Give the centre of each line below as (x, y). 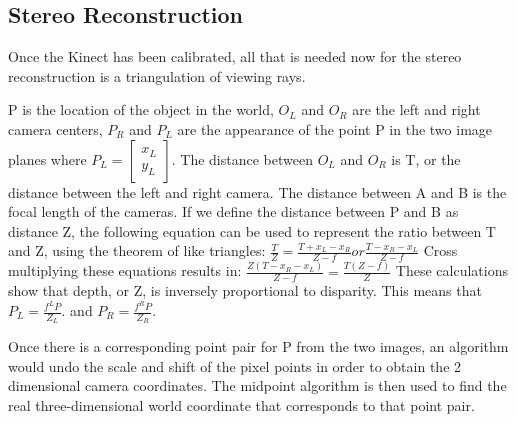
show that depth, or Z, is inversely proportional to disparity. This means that (245, 290)
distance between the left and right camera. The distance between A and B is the (257, 191)
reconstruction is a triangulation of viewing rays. (157, 75)
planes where (47, 158)
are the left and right (416, 109)
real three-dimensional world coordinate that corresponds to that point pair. (241, 405)
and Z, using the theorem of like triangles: (137, 250)
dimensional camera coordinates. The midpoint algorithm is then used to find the (257, 385)
